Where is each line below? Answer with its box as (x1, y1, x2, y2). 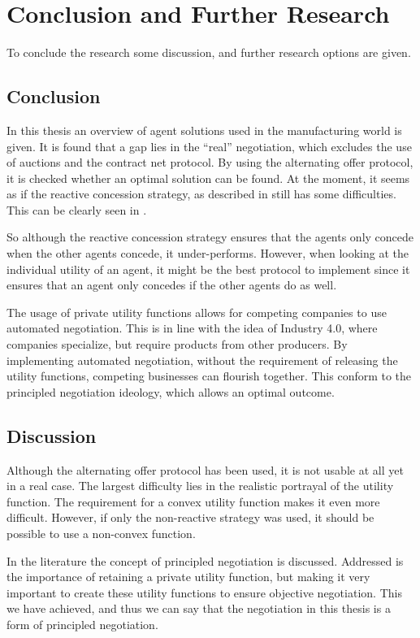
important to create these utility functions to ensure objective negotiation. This (6, 584, 402, 601)
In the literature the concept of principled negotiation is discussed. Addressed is (6, 552, 404, 569)
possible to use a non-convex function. (6, 525, 196, 541)
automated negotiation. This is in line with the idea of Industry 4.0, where (6, 319, 378, 336)
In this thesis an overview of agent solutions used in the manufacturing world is (6, 121, 402, 138)
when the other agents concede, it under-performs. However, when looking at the (6, 245, 409, 262)
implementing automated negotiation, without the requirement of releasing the (6, 351, 398, 368)
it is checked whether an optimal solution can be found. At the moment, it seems (6, 169, 410, 186)
